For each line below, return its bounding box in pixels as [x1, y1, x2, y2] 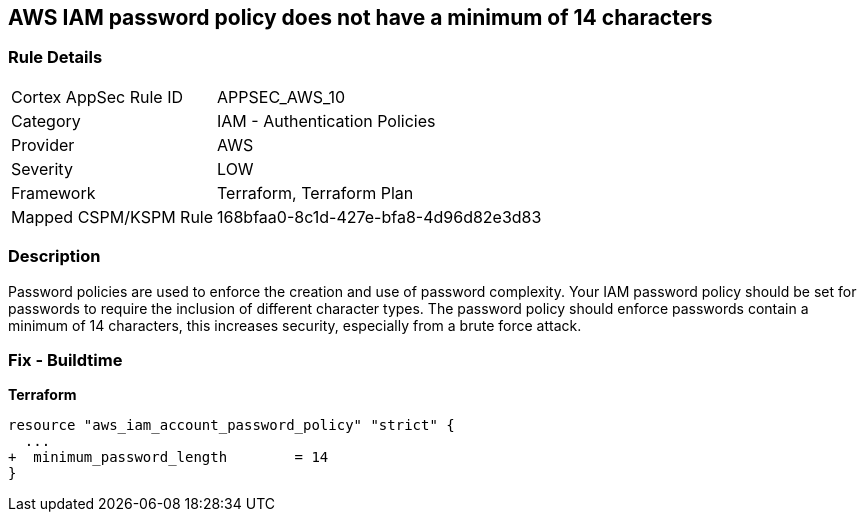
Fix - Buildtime [8, 349, 123, 370]
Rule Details [8, 47, 103, 68]
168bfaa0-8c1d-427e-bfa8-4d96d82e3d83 [217, 206, 542, 227]
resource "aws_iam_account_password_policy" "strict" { [8, 417, 455, 434]
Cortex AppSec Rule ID [11, 86, 184, 107]
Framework [11, 182, 96, 203]
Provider [11, 134, 75, 155]
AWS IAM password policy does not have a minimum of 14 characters [8, 5, 713, 30]
